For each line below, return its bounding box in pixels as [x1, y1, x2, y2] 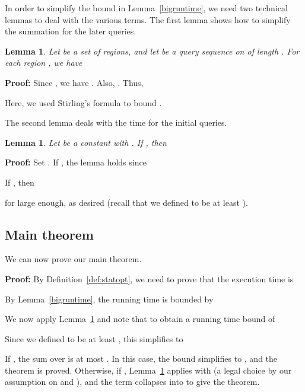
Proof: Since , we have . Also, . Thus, [5, 76, 144, 88]
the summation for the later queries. [5, 25, 136, 37]
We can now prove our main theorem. [5, 253, 142, 265]
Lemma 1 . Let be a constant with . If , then [5, 136, 167, 148]
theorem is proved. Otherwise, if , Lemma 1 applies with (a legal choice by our [5, 364, 292, 376]
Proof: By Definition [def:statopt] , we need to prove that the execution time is [5, 272, 294, 285]
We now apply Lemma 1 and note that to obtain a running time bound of [5, 313, 275, 325]
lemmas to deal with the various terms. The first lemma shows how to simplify [5, 13, 291, 26]
